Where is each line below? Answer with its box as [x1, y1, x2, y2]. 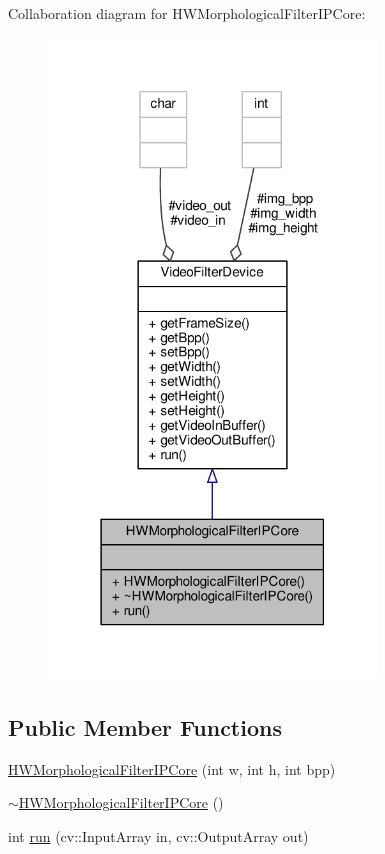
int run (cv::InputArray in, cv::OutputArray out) [8, 825, 309, 846]
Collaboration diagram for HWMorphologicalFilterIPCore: [8, 3, 366, 23]
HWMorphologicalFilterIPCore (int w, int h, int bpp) [8, 758, 336, 779]
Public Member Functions [8, 711, 282, 742]
